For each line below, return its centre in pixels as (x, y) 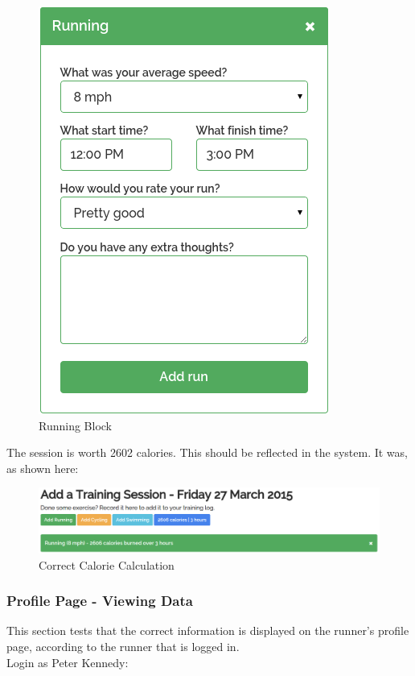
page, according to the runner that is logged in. (123, 646)
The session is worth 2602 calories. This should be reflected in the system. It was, (207, 452)
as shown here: (43, 468)
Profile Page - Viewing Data (100, 601)
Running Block (76, 425)
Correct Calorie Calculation (107, 564)
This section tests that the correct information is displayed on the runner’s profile (208, 630)
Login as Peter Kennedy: (68, 662)
